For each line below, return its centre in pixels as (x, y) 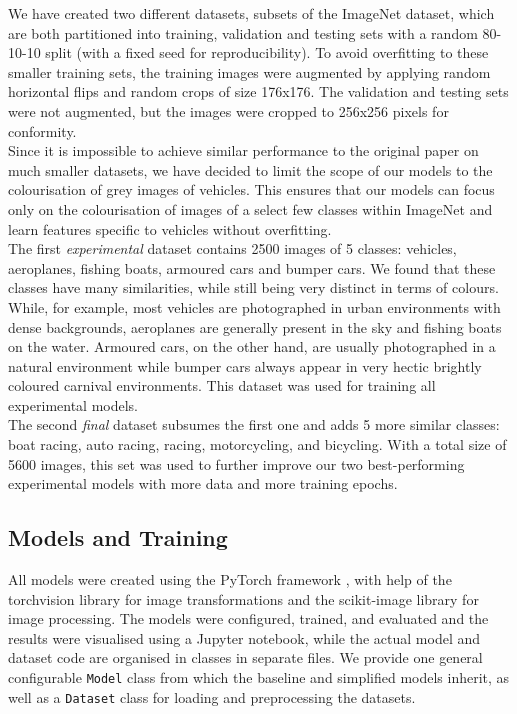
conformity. (42, 130)
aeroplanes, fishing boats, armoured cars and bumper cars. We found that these (252, 267)
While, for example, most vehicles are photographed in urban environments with (254, 306)
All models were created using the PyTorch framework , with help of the (230, 579)
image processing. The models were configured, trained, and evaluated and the (248, 618)
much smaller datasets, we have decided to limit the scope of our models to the (250, 169)
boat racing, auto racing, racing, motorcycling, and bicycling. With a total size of (257, 444)
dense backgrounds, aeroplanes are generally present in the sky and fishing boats (255, 326)
